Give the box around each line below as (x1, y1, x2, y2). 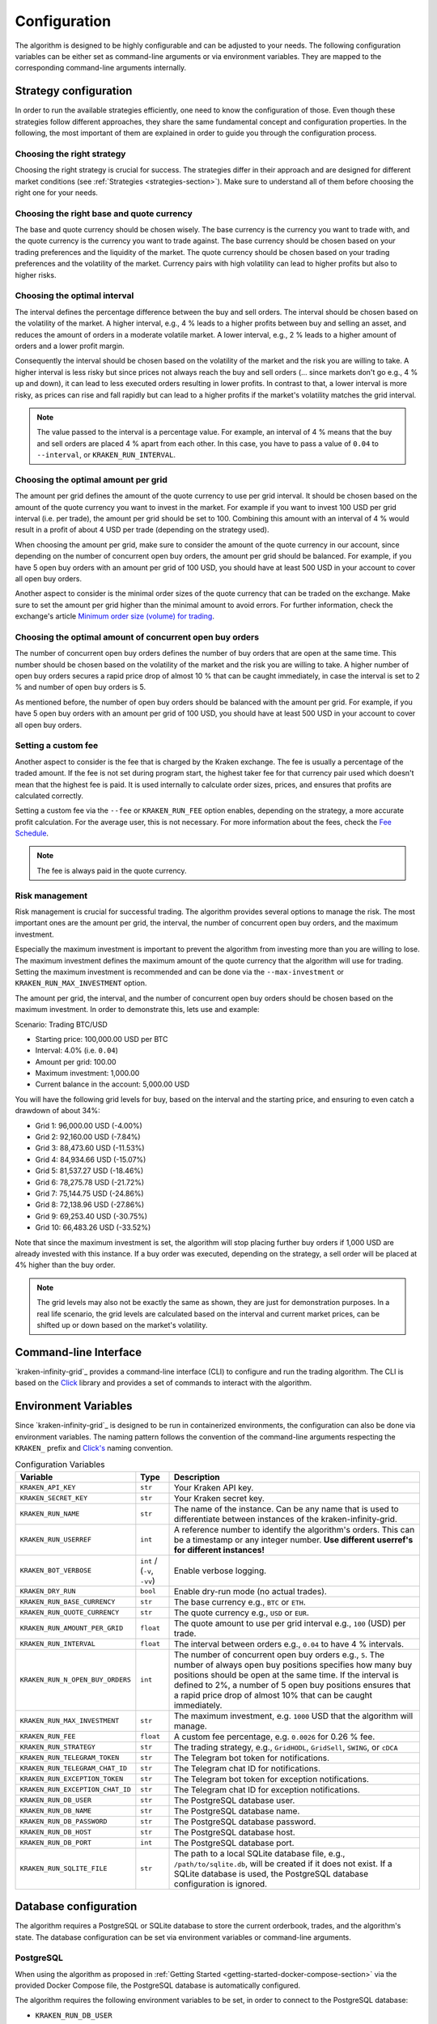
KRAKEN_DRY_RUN (19, 1587, 76, 1596)
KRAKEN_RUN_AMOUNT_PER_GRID (19, 1624, 124, 1633)
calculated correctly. (15, 790, 84, 801)
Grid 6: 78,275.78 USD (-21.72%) (35, 1177, 145, 1187)
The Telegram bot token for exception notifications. (174, 1773, 370, 1784)
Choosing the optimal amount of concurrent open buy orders (15, 631, 259, 643)
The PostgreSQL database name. (174, 1805, 300, 1817)
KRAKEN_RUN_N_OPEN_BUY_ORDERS (19, 1676, 131, 1684)
